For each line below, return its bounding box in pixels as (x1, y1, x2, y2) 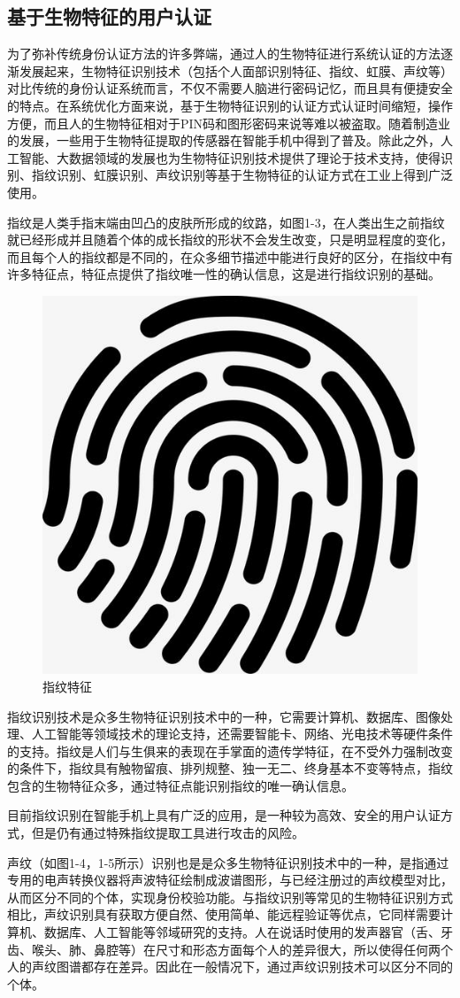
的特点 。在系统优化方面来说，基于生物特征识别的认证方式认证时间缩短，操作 (7, 96, 453, 114)
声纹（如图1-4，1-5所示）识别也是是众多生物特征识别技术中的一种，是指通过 (7, 853, 449, 871)
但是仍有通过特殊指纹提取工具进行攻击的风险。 (31, 824, 304, 842)
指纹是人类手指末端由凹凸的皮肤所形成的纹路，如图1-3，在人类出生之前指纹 (7, 213, 445, 231)
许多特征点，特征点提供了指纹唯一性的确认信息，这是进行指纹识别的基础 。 (7, 265, 441, 283)
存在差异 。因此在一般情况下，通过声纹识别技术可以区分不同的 (93, 957, 453, 976)
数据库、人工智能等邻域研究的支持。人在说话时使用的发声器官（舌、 (43, 923, 441, 941)
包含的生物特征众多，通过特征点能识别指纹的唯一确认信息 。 (7, 776, 354, 794)
